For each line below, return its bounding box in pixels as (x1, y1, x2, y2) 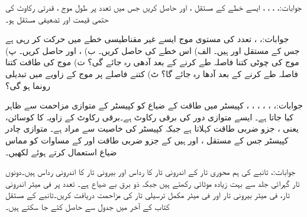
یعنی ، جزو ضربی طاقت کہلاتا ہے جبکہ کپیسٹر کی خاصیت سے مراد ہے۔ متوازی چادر (5, 122, 299, 135)
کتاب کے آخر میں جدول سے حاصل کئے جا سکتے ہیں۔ (5, 200, 170, 212)
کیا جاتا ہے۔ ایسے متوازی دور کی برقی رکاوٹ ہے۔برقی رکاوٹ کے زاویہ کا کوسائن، (5, 110, 293, 123)
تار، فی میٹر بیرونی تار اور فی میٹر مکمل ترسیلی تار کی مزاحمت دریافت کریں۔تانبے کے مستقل (5, 189, 290, 201)
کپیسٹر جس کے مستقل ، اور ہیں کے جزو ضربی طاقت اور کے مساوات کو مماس (5, 133, 289, 146)
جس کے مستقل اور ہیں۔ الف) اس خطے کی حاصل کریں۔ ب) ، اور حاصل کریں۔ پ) (5, 44, 300, 56)
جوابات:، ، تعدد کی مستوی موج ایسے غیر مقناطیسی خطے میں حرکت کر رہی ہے (5, 33, 289, 45)
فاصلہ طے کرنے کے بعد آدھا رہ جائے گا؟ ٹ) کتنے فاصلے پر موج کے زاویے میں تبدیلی (5, 67, 298, 79)
